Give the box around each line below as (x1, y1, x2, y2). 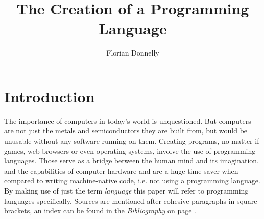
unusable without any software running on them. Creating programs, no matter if (4, 135, 259, 146)
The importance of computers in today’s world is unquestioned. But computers (4, 115, 251, 126)
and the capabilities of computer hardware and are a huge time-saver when (4, 165, 238, 176)
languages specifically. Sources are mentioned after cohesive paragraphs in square (4, 195, 257, 206)
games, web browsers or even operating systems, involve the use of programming (4, 145, 256, 156)
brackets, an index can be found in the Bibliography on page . (4, 205, 196, 216)
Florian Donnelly (106, 47, 159, 58)
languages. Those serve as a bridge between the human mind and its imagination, (4, 155, 259, 166)
